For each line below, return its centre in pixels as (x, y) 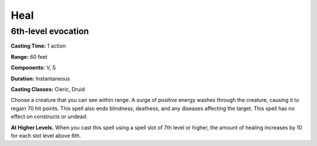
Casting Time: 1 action (38, 46)
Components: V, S (33, 68)
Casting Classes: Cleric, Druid (48, 89)
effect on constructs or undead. (49, 117)
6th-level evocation (50, 31)
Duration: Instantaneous (41, 78)
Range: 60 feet (29, 57)
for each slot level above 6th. (46, 135)
